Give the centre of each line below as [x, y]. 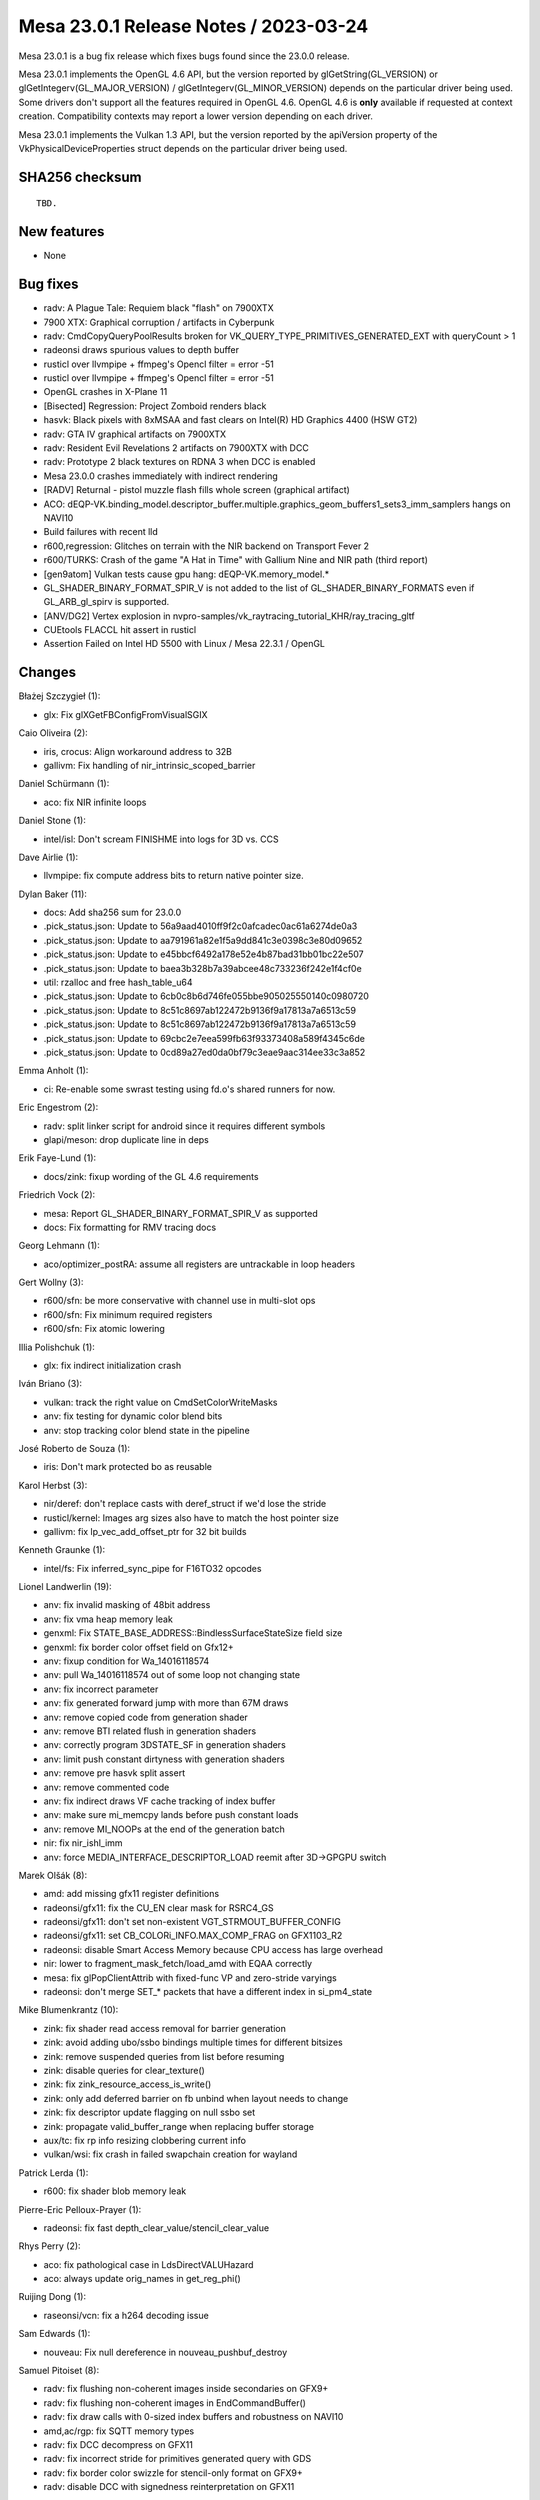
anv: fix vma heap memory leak [108, 1619]
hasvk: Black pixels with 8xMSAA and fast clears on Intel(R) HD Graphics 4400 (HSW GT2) [230, 420]
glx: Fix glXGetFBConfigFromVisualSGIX [126, 714]
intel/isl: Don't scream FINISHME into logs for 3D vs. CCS [161, 839]
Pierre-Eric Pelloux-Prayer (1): [80, 2209]
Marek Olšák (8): [53, 1875]
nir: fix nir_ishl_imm [83, 1843]
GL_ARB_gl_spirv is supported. [106, 602]
